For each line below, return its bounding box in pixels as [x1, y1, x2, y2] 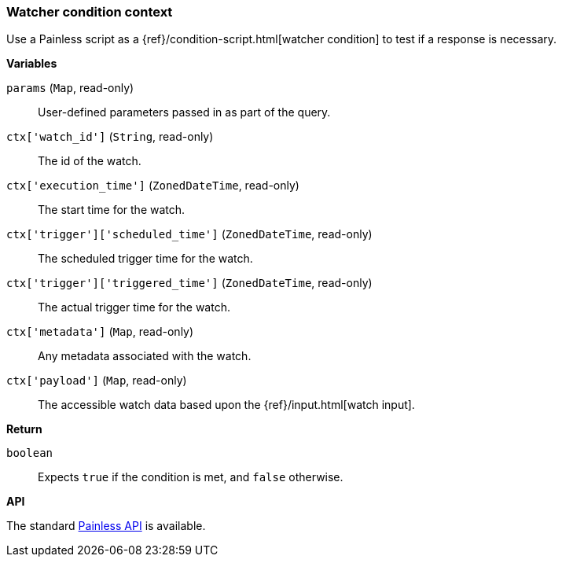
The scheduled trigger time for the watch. [38, 252, 253, 266]
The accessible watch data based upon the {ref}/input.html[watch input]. [38, 398, 415, 412]
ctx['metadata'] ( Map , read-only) [6, 325, 194, 339]
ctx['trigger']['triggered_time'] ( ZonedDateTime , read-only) [6, 276, 373, 290]
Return [6, 422, 42, 436]
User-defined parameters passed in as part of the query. [38, 105, 331, 120]
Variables [6, 57, 57, 71]
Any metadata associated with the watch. [38, 349, 252, 363]
